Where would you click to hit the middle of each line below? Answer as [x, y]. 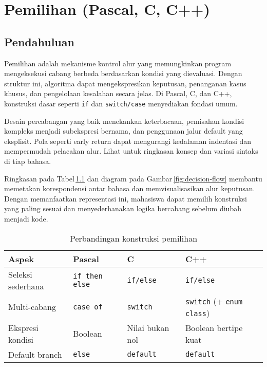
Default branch [35, 354]
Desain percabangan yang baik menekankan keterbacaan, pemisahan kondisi [124, 121]
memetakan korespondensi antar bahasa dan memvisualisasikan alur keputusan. [130, 188]
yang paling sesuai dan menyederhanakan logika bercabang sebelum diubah [123, 208]
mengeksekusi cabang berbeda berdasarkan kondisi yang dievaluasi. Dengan [123, 73]
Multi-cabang [32, 307]
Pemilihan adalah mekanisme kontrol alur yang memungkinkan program [118, 63]
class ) [197, 313]
